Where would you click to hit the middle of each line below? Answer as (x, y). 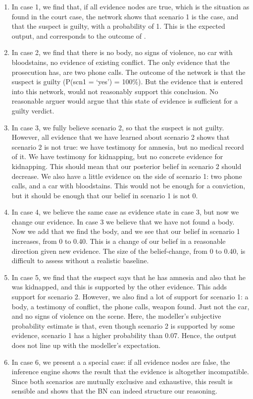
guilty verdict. (33, 110)
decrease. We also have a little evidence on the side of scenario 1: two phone (127, 176)
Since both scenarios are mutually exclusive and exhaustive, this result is (122, 381)
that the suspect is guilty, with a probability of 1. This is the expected (118, 26)
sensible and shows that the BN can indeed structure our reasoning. (114, 391)
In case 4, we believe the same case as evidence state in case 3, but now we (125, 212)
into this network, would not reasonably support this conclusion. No (115, 91)
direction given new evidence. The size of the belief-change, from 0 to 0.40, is (128, 251)
